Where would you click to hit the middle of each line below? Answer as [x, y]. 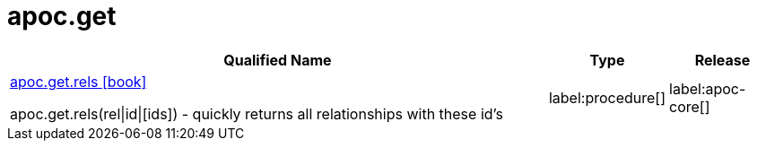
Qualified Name [278, 60]
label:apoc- [708, 88]
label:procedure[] [607, 97]
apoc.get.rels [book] [78, 81]
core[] [690, 106]
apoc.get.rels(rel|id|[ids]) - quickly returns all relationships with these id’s [257, 113]
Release [722, 60]
